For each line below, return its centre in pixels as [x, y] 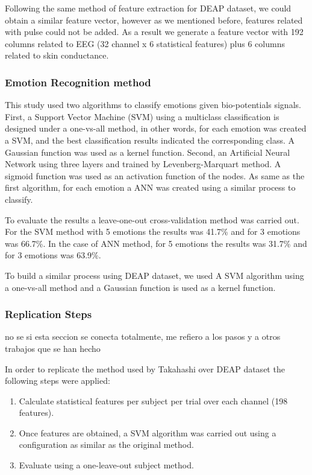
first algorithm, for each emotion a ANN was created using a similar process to [150, 187]
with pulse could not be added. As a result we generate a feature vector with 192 [154, 32]
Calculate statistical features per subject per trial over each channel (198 [153, 400]
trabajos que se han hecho [53, 348]
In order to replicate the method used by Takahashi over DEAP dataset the [145, 368]
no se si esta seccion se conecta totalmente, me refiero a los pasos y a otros [143, 336]
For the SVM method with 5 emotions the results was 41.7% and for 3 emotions [153, 231]
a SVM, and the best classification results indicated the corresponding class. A [150, 140]
